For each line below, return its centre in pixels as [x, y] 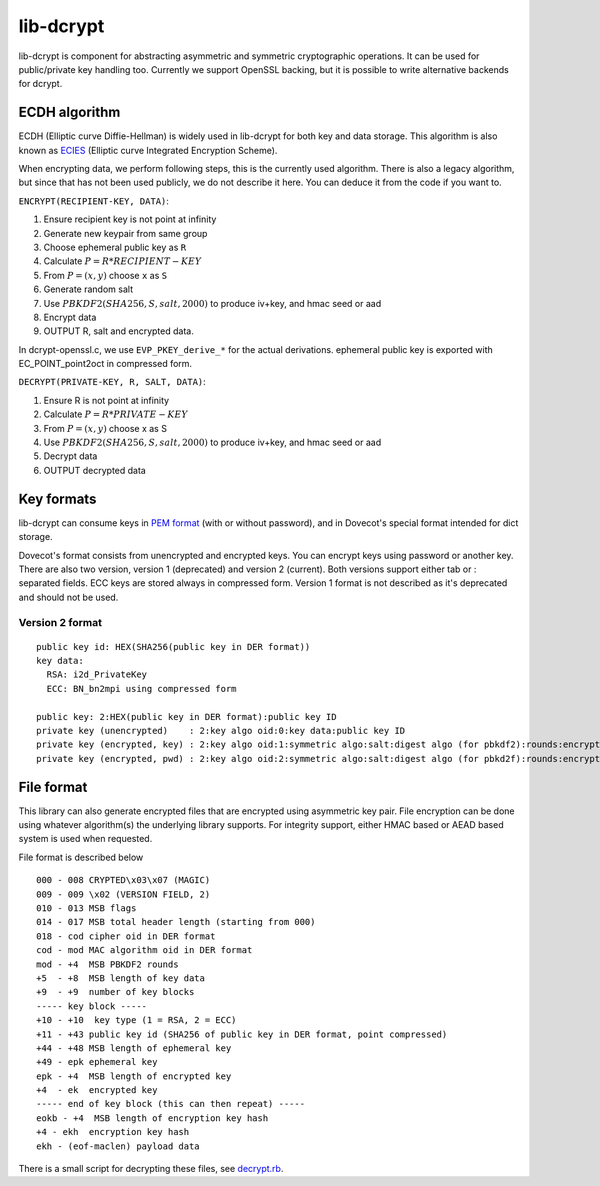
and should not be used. [68, 597]
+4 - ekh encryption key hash [113, 1132]
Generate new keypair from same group [125, 233]
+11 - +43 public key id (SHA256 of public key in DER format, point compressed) [242, 1034]
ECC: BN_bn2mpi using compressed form [141, 688]
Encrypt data [70, 317]
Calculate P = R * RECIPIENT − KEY [122, 261]
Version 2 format [60, 623]
